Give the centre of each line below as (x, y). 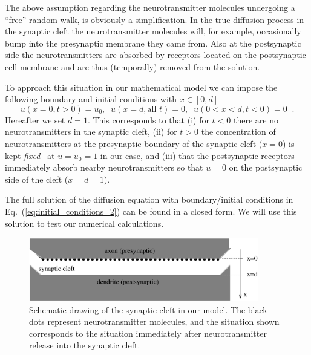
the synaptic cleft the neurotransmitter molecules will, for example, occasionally (153, 31)
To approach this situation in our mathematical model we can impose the (141, 87)
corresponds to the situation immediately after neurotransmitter (148, 333)
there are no (256, 119)
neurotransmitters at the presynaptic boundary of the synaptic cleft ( (134, 143)
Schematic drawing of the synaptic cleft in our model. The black (148, 309)
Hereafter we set (35, 119)
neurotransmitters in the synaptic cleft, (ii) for (91, 132)
